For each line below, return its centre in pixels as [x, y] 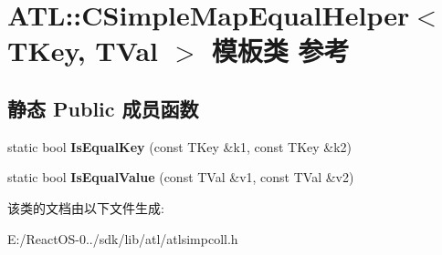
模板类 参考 [280, 51]
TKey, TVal [83, 51]
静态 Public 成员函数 [103, 108]
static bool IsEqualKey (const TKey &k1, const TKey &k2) [180, 146]
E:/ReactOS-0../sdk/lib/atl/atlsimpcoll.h [123, 238]
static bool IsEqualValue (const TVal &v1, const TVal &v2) [181, 177]
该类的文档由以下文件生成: [86, 207]
